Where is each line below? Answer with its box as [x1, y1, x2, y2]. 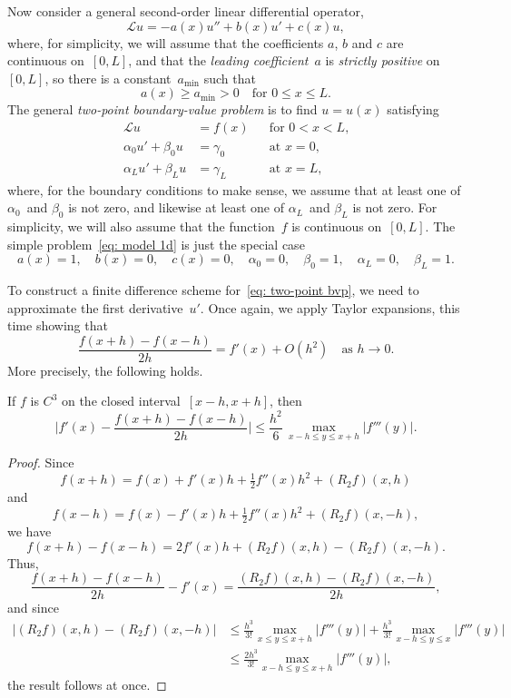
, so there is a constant [44, 68, 172, 87]
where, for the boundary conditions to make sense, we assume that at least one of [7, 180, 461, 199]
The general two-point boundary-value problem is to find [7, 100, 318, 119]
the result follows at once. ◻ [7, 674, 167, 693]
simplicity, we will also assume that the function [7, 217, 275, 236]
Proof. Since [7, 453, 74, 472]
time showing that [7, 316, 108, 335]
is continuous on [291, 217, 382, 236]
